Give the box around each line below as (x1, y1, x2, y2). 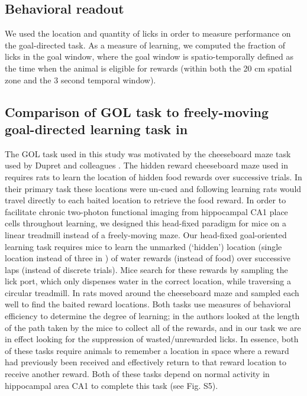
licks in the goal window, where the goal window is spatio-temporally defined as (5, 50, 294, 63)
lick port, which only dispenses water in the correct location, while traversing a (5, 275, 291, 287)
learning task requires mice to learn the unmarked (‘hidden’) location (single (5, 240, 282, 252)
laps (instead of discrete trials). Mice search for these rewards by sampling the (5, 263, 288, 275)
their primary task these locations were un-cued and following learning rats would (5, 182, 302, 194)
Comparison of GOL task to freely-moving (5, 102, 269, 121)
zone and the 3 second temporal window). (5, 73, 156, 86)
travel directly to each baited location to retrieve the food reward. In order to (5, 194, 286, 206)
